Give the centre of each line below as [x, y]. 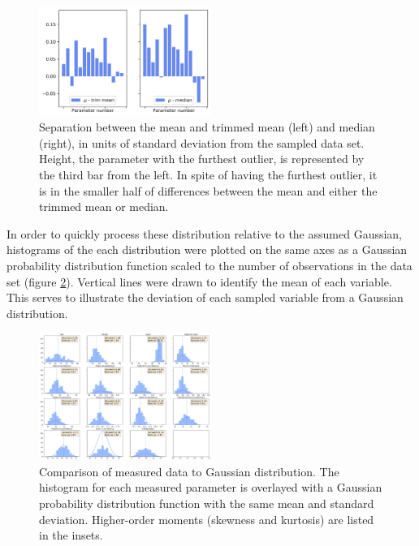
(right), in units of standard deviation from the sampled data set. [202, 142]
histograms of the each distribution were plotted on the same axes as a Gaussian [207, 249]
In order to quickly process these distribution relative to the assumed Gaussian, [205, 233]
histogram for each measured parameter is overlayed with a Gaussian [211, 487]
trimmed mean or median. [104, 206]
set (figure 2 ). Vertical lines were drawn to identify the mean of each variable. [199, 281]
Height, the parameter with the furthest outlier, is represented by [202, 159]
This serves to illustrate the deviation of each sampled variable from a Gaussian [205, 297]
